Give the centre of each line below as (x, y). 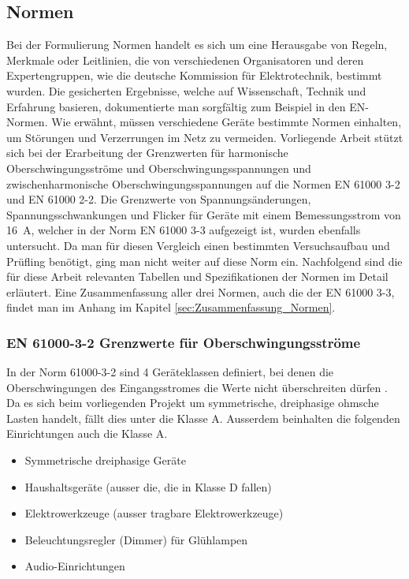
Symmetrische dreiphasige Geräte (105, 460)
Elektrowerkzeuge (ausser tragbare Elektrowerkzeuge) (154, 513)
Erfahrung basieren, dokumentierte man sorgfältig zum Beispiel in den (176, 106)
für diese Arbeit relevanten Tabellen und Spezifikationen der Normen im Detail (197, 276)
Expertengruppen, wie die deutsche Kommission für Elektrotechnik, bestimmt (194, 75)
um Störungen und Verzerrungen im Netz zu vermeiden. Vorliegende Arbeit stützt (205, 137)
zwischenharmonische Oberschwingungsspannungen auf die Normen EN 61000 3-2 (203, 183)
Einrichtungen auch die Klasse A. (87, 433)
